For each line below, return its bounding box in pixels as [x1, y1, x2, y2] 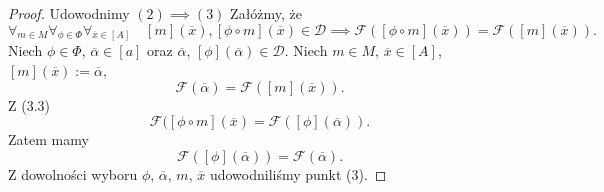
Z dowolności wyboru [8, 163, 138, 184]
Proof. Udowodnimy [8, 3, 130, 23]
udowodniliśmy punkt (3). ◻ [209, 163, 387, 184]
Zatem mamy [8, 129, 89, 150]
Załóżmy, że [230, 3, 303, 23]
